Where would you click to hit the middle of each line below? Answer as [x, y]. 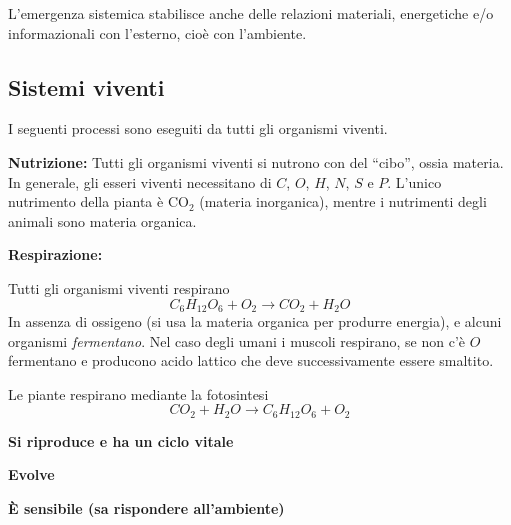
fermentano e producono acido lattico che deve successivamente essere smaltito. [251, 360]
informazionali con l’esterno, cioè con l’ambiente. [157, 32]
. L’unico [414, 181]
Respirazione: [55, 254]
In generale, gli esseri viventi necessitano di [140, 181]
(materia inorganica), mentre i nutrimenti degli [343, 201]
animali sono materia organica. [102, 220]
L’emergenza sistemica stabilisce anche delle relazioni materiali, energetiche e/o [251, 13]
